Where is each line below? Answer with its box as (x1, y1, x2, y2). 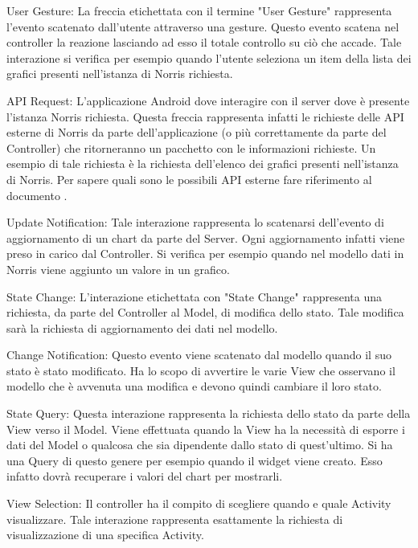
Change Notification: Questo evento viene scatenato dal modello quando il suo (6, 346, 391, 363)
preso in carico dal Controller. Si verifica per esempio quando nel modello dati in (6, 245, 404, 262)
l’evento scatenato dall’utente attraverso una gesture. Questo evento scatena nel (6, 18, 400, 35)
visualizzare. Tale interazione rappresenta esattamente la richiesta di (6, 510, 343, 527)
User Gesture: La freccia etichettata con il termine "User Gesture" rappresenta (6, 2, 392, 18)
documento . (6, 186, 68, 203)
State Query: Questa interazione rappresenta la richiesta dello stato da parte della (6, 405, 411, 422)
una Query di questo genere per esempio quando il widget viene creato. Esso (6, 452, 383, 468)
